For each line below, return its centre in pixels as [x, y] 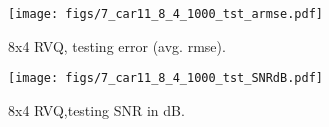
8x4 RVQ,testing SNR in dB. [96, 109]
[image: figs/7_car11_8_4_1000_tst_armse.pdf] [165, 14]
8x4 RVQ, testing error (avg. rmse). [117, 45]
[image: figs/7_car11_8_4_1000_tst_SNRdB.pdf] [165, 78]
